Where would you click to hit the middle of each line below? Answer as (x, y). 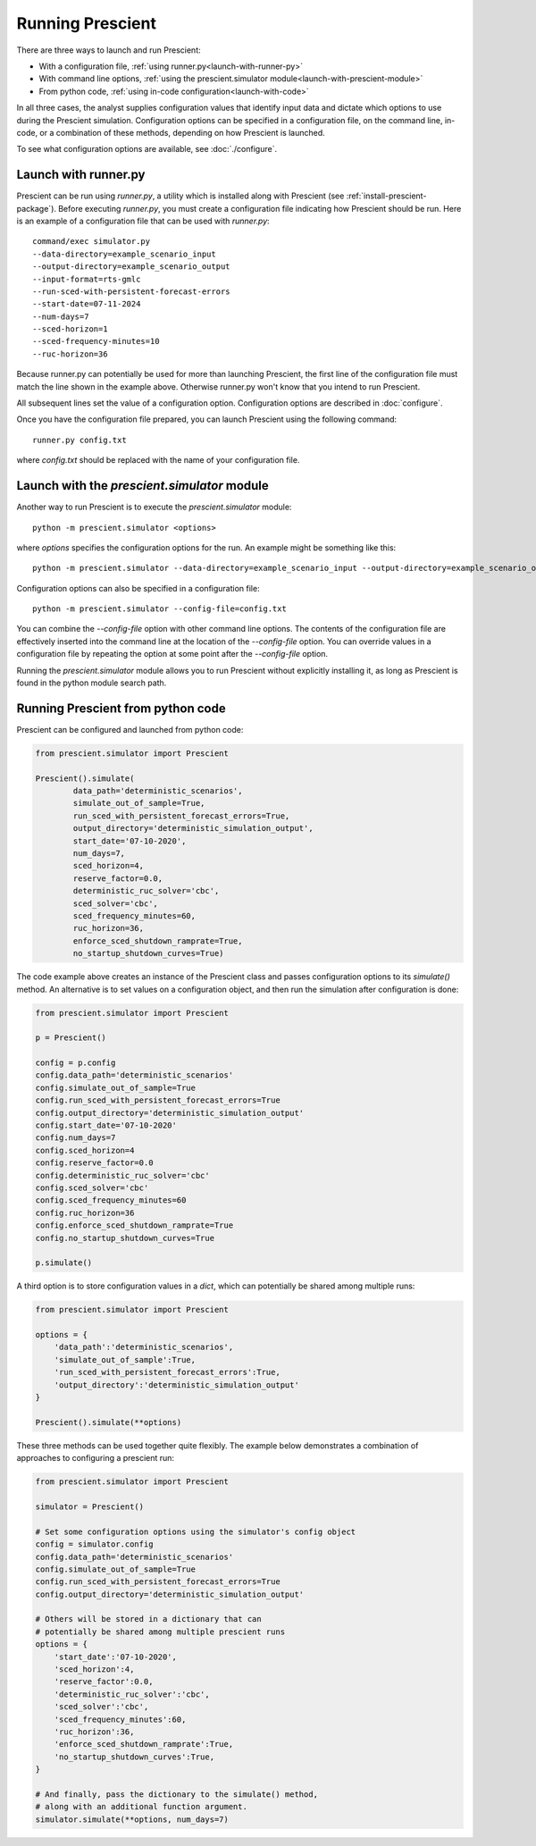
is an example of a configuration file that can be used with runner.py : (143, 221)
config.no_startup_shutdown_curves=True (125, 1238)
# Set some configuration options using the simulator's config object (196, 1531)
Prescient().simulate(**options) (109, 1422)
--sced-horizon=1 (70, 329)
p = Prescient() (71, 1038)
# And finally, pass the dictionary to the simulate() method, (177, 1794)
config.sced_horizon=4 (85, 1150)
